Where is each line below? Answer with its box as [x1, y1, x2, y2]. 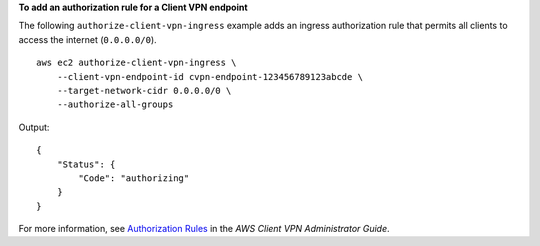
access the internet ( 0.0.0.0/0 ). [18, 33, 157, 45]
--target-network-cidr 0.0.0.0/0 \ [56, 85, 232, 96]
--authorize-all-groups [56, 99, 174, 110]
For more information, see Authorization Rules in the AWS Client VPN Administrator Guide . [18, 223, 390, 235]
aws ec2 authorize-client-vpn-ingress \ [36, 57, 237, 69]
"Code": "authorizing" [78, 172, 190, 184]
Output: [18, 121, 50, 133]
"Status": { [56, 158, 116, 170]
